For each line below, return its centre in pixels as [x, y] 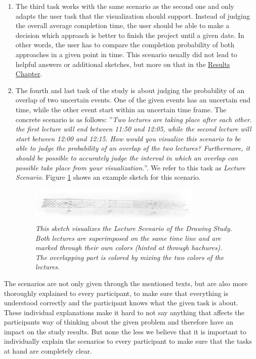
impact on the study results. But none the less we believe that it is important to [125, 331]
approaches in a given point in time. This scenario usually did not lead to [126, 54]
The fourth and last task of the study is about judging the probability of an [130, 90]
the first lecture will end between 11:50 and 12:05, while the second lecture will [133, 129]
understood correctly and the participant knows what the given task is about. [121, 303]
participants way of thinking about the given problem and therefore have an [119, 322]
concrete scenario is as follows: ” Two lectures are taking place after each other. [134, 119]
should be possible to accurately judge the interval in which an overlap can [127, 157]
